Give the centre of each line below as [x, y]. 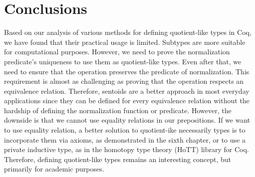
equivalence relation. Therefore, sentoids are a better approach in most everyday [127, 90]
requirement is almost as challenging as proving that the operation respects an [124, 81]
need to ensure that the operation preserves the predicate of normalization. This [127, 71]
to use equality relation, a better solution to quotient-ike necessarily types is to [125, 130]
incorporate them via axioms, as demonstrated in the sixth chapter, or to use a [125, 139]
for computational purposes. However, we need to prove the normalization [117, 52]
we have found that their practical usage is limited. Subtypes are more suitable [125, 42]
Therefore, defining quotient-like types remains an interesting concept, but [118, 159]
